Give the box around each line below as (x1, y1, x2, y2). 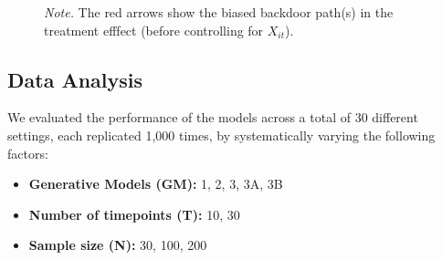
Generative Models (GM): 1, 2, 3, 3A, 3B (28, 174, 283, 193)
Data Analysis (7, 65, 143, 93)
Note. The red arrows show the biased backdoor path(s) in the (44, 3, 394, 21)
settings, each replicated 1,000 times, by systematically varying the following (7, 125, 436, 144)
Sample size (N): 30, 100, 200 (28, 235, 207, 255)
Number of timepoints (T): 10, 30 (28, 204, 240, 224)
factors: (7, 143, 48, 162)
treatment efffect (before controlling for (44, 20, 264, 39)
